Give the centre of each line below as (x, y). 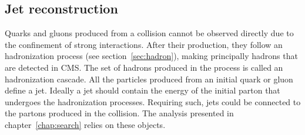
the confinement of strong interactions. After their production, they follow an (144, 44)
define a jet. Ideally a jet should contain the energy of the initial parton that (143, 90)
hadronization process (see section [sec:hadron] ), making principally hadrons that (151, 56)
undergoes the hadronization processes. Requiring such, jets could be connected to (153, 101)
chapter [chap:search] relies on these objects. (85, 124)
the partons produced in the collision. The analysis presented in (119, 113)
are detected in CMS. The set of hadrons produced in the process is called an (144, 67)
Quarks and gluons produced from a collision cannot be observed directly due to (149, 33)
